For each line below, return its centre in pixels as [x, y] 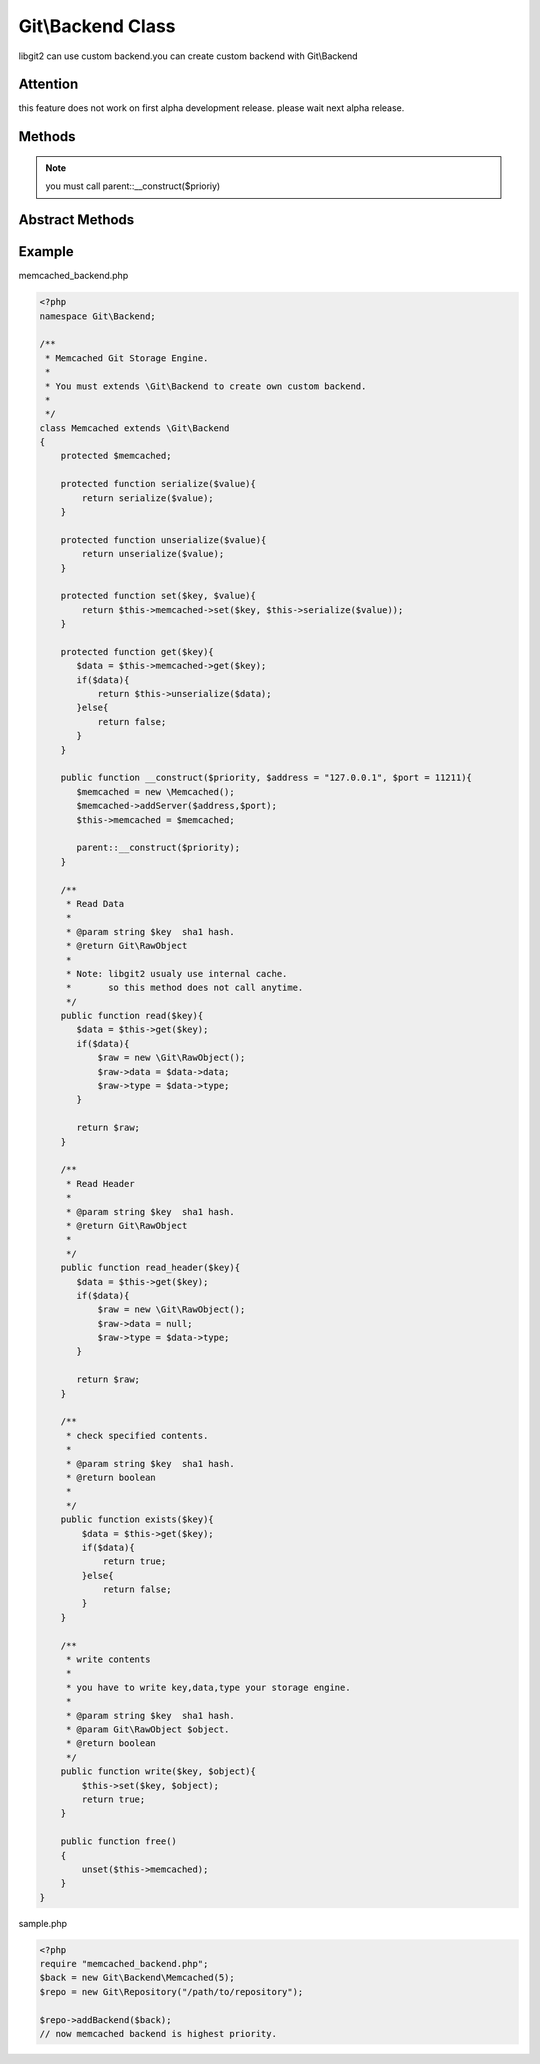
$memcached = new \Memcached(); [155, 791]
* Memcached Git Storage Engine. [127, 358]
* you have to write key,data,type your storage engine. [208, 1687]
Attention [48, 84]
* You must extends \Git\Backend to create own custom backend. [206, 386]
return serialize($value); [147, 498]
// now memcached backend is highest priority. [158, 2033]
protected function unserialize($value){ [163, 539]
